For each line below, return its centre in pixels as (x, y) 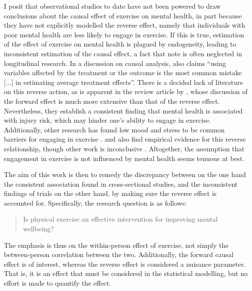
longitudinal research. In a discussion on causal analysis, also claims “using (115, 63)
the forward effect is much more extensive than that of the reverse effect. (112, 101)
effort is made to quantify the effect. (57, 283)
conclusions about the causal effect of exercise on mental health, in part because (123, 15)
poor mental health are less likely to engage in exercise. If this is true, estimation (124, 34)
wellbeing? (39, 229)
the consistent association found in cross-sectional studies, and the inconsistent (121, 184)
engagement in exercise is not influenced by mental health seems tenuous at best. (124, 158)
